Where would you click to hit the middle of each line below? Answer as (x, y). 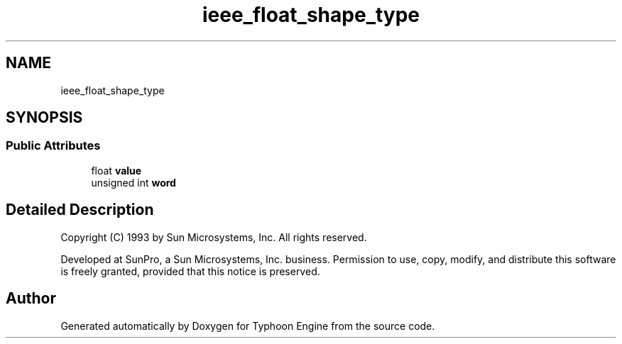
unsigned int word (133, 182)
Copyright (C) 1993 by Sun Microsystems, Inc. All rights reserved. (214, 237)
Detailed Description (80, 210)
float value (116, 170)
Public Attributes (53, 146)
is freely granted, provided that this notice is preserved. (190, 271)
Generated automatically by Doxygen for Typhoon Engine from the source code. (248, 326)
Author (31, 299)
